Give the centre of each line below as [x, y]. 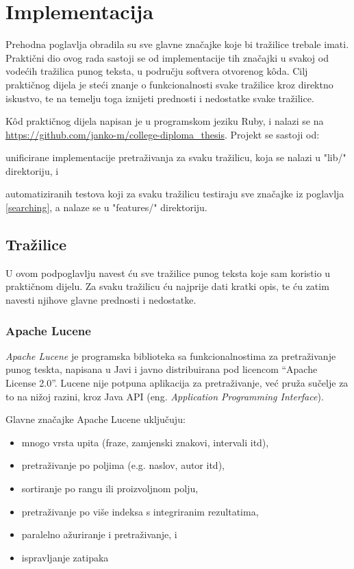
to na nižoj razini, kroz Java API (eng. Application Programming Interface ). [165, 396]
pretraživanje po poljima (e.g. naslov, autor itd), [123, 465]
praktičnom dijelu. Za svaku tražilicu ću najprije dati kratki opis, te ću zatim [167, 286]
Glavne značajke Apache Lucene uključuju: [96, 419]
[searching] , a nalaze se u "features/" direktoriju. [106, 207]
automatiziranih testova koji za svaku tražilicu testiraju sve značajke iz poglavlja [175, 194]
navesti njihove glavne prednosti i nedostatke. [101, 300]
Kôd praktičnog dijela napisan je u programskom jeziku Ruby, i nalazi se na [165, 121]
